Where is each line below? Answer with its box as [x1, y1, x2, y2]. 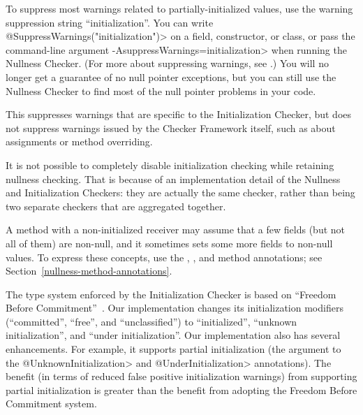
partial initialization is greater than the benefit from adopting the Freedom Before [6, 382, 357, 397]
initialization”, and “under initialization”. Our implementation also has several [6, 328, 341, 342]
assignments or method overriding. [6, 134, 153, 149]
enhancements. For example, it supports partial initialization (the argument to [6, 342, 341, 356]
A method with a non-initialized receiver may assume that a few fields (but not [6, 222, 346, 237]
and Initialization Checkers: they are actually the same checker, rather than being [6, 185, 355, 200]
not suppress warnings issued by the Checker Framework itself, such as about [6, 120, 336, 135]
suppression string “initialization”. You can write [6, 15, 214, 29]
